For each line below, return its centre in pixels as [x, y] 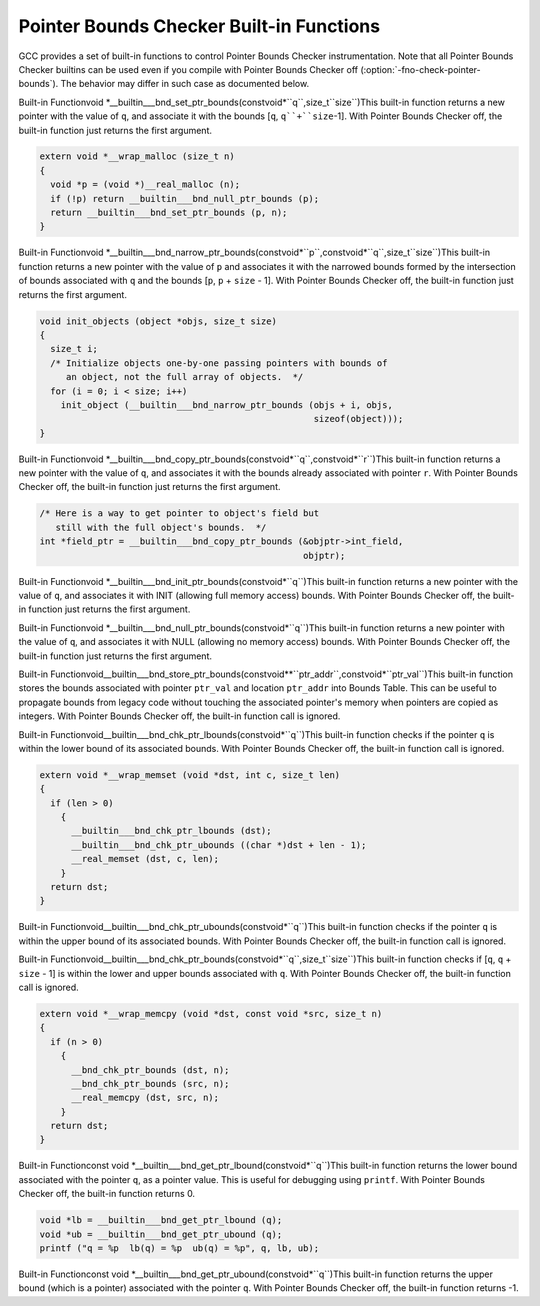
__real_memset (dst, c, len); [145, 859]
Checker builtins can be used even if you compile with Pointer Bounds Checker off [188, 69]
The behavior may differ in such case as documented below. [185, 84]
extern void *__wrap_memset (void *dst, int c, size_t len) [190, 774]
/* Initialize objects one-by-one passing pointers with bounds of [219, 363]
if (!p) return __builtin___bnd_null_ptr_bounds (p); [185, 198]
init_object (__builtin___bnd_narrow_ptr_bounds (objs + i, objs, [227, 404]
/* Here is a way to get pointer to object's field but [179, 513]
